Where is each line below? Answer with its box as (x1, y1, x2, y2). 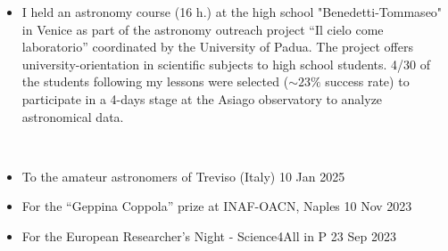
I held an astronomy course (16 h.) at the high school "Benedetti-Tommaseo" (21, 3, 443, 20)
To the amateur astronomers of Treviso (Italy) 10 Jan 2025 (21, 166, 345, 185)
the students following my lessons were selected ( (21, 72, 289, 91)
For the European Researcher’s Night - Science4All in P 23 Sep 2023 (21, 226, 396, 245)
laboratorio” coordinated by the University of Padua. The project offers (21, 37, 413, 56)
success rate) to (325, 72, 410, 91)
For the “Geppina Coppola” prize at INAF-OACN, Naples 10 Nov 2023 (21, 197, 412, 215)
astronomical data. (21, 107, 124, 125)
